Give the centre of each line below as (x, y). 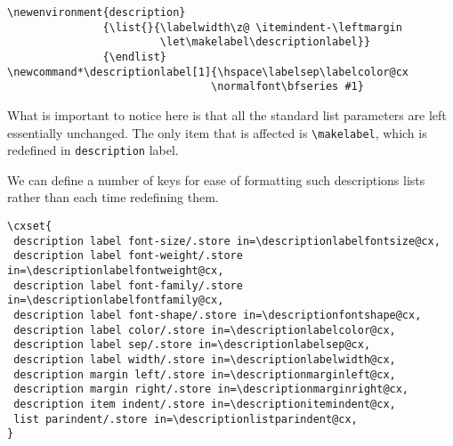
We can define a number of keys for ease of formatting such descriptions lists (216, 179)
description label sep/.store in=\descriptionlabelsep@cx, (192, 345)
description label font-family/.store (128, 285)
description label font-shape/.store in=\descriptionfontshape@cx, (218, 315)
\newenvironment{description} (97, 12)
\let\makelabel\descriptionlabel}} (265, 42)
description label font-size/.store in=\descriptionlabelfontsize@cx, (227, 241)
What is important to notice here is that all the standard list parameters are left (227, 114)
